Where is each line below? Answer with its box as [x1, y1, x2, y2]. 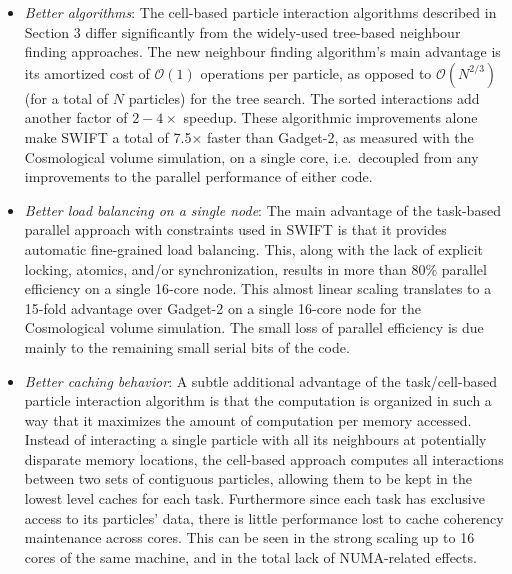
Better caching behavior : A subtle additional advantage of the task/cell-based [24, 370, 497, 391]
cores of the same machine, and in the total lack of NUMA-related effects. [24, 546, 477, 567]
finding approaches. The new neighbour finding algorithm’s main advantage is [24, 41, 501, 62]
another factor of [24, 107, 128, 128]
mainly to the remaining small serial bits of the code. [24, 336, 350, 357]
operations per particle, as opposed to [200, 62, 432, 83]
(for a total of [24, 87, 109, 108]
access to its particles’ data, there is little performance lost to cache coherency [24, 507, 504, 528]
